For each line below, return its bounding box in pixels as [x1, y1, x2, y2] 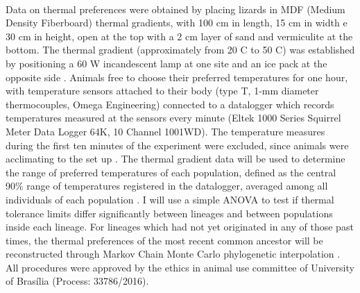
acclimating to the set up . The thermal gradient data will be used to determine [6, 151, 345, 166]
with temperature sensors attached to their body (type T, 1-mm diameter [6, 83, 319, 98]
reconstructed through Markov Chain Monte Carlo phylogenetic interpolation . [6, 246, 341, 261]
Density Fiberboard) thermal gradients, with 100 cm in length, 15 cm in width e [6, 15, 348, 30]
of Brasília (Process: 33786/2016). [6, 274, 149, 288]
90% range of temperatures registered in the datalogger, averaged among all [6, 178, 328, 193]
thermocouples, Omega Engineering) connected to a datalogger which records [6, 97, 334, 111]
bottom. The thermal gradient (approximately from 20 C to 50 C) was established [6, 42, 355, 57]
